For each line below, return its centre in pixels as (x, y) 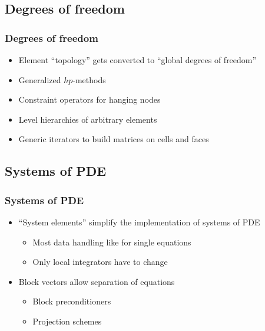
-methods (89, 79)
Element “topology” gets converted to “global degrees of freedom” (138, 60)
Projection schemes (67, 321)
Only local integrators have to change (100, 262)
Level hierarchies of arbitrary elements (88, 119)
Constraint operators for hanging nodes (90, 99)
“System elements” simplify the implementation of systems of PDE (139, 222)
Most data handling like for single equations (112, 242)
